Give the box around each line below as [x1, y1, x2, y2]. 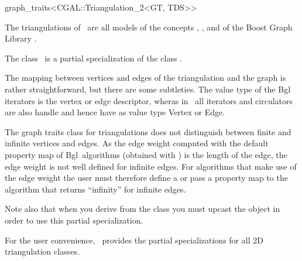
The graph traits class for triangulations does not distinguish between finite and [5, 125, 291, 138]
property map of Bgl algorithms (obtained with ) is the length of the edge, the [5, 148, 287, 160]
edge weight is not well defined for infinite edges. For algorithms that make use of [5, 160, 297, 172]
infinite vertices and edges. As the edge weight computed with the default [5, 137, 269, 149]
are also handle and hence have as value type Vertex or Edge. [5, 106, 225, 118]
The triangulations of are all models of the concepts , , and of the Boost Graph [5, 20, 293, 33]
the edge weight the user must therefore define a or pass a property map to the [5, 171, 288, 184]
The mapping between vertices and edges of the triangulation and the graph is [5, 71, 286, 84]
